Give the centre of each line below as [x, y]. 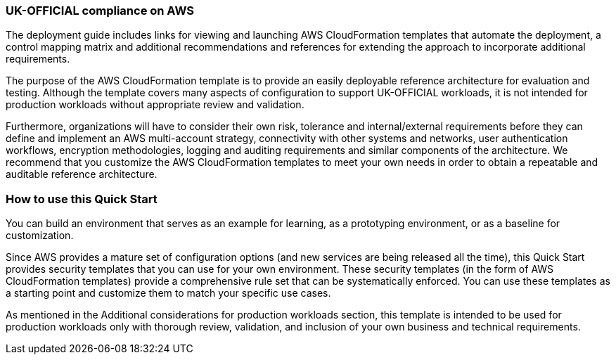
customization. [40, 236]
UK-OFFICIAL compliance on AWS [100, 11]
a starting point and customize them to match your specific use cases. [168, 293]
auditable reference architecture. [82, 174]
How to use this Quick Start [82, 199]
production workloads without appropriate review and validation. [155, 105]
